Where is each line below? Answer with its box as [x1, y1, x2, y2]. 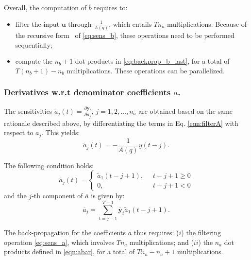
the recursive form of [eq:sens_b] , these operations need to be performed [15, 30, 234, 40]
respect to [4, 127, 33, 138]
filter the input [15, 18, 60, 29]
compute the [15, 56, 53, 66]
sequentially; [15, 39, 52, 50]
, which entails [109, 18, 152, 29]
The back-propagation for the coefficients [4, 227, 126, 238]
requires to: [94, 2, 128, 12]
